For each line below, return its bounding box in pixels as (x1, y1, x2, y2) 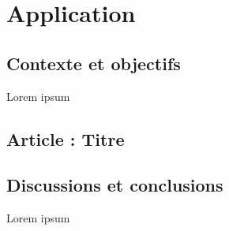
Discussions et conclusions (6, 173, 223, 197)
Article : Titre (6, 126, 125, 151)
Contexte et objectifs (6, 50, 181, 75)
